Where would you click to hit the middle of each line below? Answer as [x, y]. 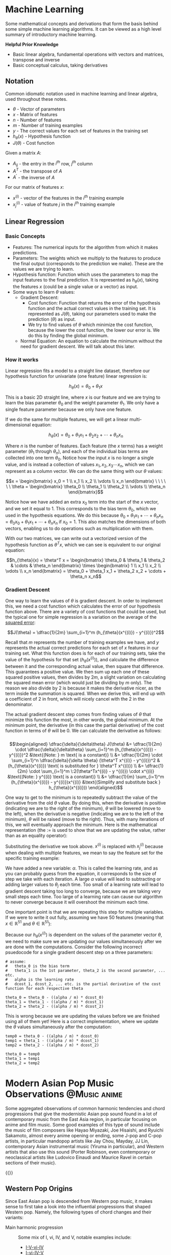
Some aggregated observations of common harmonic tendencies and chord [85, 1108]
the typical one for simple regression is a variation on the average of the [81, 617]
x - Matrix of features [35, 114]
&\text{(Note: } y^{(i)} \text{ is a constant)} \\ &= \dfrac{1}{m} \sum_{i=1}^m [86, 776]
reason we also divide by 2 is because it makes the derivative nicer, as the [83, 688]
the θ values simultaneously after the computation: [59, 1027]
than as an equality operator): [36, 835]
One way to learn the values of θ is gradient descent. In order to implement [84, 601]
